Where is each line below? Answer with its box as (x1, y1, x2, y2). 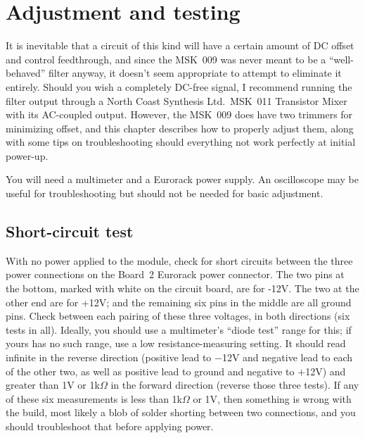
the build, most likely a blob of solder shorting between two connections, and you (6, 405, 356, 420)
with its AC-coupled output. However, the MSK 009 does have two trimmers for (6, 107, 353, 122)
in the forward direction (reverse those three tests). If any (110, 377, 359, 392)
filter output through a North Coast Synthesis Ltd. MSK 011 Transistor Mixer (6, 93, 347, 108)
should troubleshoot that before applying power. (6, 418, 214, 433)
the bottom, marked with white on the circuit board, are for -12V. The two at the (6, 281, 359, 296)
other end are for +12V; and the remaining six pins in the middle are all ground (6, 294, 352, 309)
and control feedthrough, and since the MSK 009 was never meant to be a (6, 51, 326, 66)
